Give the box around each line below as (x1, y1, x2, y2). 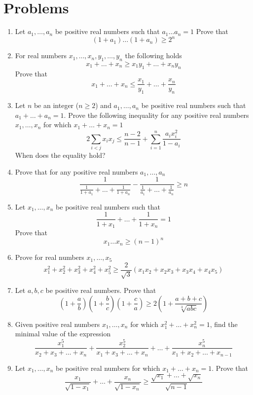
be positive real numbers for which (56, 362, 160, 373)
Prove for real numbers (15, 252, 84, 262)
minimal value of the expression (15, 328, 111, 339)
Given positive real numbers (15, 319, 100, 329)
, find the (210, 319, 238, 329)
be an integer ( (34, 100, 79, 110)
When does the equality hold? (15, 150, 106, 160)
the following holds (125, 50, 182, 61)
